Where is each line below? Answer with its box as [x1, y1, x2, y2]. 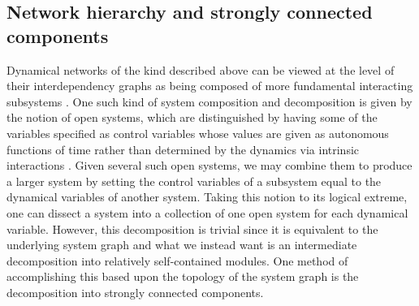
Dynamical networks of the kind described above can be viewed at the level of [6, 61, 395, 78]
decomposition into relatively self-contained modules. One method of [6, 252, 348, 269]
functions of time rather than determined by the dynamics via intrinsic [6, 140, 360, 157]
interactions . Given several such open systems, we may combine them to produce [6, 157, 413, 174]
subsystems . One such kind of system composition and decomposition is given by [6, 93, 413, 110]
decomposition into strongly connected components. [6, 283, 264, 300]
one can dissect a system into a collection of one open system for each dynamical [6, 204, 408, 221]
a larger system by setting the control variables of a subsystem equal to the [6, 172, 382, 189]
